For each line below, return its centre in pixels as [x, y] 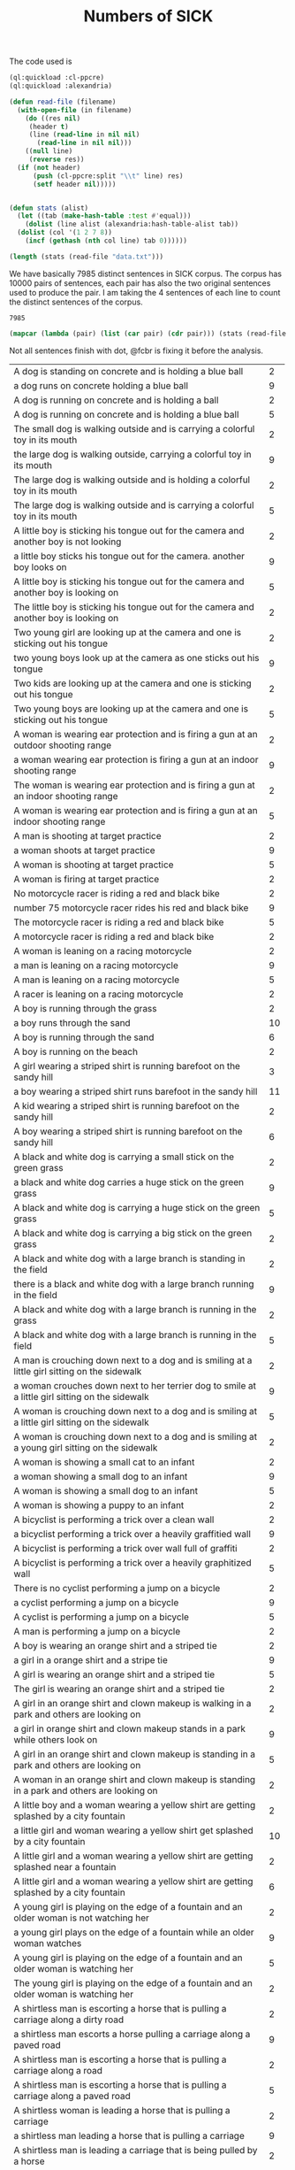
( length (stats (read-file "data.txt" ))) [87, 257]
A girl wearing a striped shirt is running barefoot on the [127, 1066]
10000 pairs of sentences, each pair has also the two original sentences [140, 283]
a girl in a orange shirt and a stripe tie [91, 1659]
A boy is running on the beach [76, 1051]
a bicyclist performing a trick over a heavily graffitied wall [132, 1534]
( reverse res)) [57, 160]
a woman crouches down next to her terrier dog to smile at [135, 1385]
